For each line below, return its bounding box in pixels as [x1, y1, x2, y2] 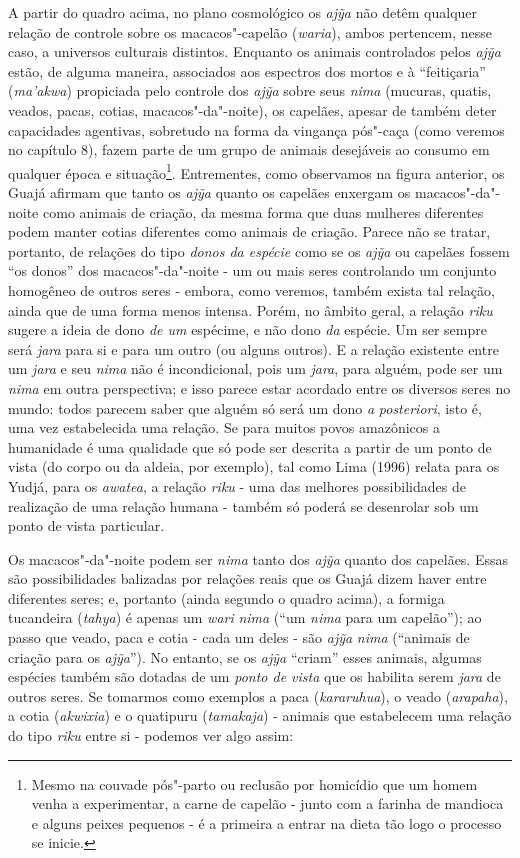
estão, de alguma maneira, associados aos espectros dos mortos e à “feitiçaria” [8, 60, 486, 81]
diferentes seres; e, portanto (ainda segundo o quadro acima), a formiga [8, 587, 445, 608]
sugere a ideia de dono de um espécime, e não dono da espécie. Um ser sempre [8, 319, 487, 340]
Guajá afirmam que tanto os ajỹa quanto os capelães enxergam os [8, 182, 411, 202]
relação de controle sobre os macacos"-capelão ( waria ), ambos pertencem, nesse [8, 21, 493, 42]
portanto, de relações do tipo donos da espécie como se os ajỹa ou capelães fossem [8, 240, 510, 261]
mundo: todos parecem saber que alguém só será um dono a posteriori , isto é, [8, 397, 482, 418]
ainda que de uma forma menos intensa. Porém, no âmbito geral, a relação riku [8, 299, 493, 320]
